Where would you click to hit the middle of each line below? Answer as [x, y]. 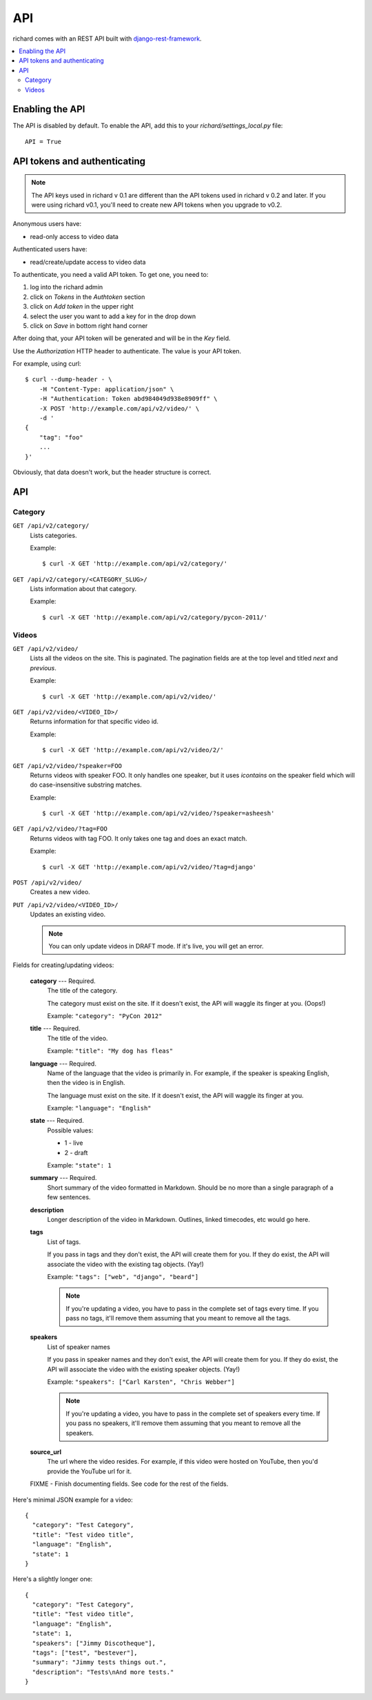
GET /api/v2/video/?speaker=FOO [67, 766]
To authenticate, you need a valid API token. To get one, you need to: [111, 274]
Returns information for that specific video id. [94, 722]
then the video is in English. [86, 1083]
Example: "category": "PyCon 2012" [105, 1015]
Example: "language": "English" [99, 1108]
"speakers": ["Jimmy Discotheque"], [94, 1643]
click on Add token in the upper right [82, 307]
